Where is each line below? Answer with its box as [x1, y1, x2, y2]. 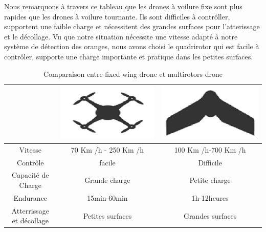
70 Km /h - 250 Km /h [71, 144, 144, 155]
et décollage [12, 215, 49, 226]
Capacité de [12, 170, 49, 180]
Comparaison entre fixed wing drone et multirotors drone [43, 68, 223, 79]
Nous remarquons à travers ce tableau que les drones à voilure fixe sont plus [4, 1, 242, 11]
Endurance [13, 192, 48, 203]
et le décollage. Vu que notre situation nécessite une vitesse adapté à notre [4, 31, 238, 41]
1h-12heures [191, 192, 229, 203]
